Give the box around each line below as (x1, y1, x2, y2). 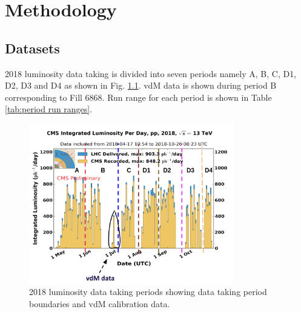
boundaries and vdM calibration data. (29, 297, 170, 310)
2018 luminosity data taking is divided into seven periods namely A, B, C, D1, (5, 67, 297, 80)
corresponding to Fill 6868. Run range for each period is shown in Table (5, 90, 272, 103)
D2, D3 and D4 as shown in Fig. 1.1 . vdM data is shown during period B (5, 79, 277, 92)
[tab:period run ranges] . (5, 103, 93, 115)
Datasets (5, 38, 60, 57)
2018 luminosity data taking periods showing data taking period (29, 285, 267, 298)
